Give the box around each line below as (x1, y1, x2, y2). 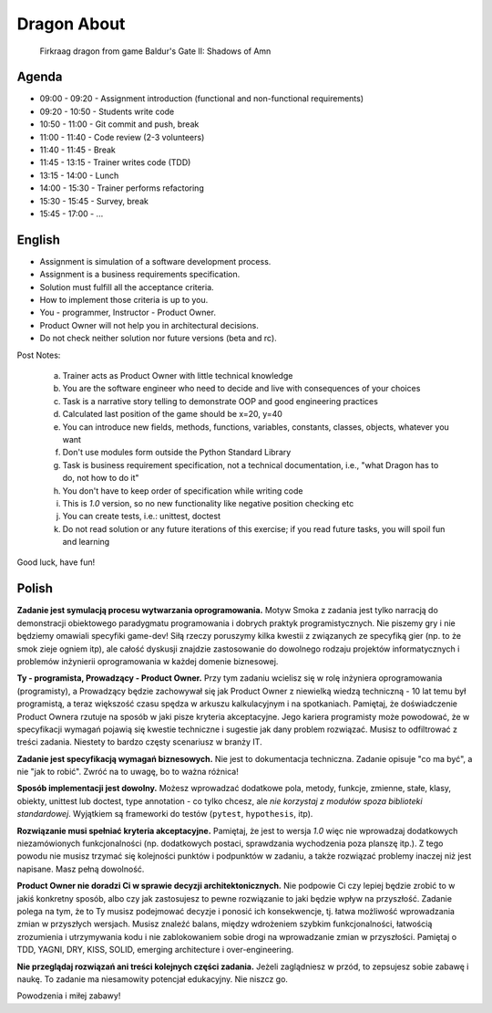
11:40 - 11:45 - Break (39, 144, 116, 155)
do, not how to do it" (62, 473, 140, 484)
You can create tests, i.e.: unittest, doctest (62, 511, 220, 522)
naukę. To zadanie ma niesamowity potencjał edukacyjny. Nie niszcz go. (16, 973, 289, 985)
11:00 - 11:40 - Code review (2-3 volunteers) (39, 131, 205, 142)
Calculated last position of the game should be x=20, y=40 (62, 409, 282, 420)
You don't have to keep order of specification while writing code (62, 485, 303, 496)
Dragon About (16, 14, 126, 34)
